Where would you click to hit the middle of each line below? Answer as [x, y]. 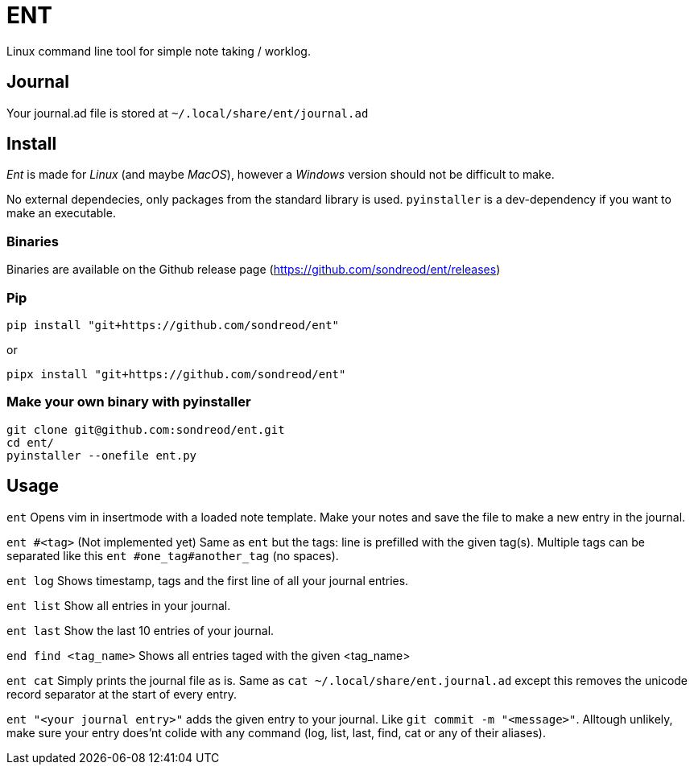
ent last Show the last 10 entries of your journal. [140, 630]
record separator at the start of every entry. [122, 694]
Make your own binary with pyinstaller [129, 402]
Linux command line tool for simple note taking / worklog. [159, 51]
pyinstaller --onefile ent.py [102, 455]
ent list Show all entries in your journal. [119, 605]
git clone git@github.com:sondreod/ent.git [146, 429]
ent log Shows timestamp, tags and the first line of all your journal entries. [208, 580]
